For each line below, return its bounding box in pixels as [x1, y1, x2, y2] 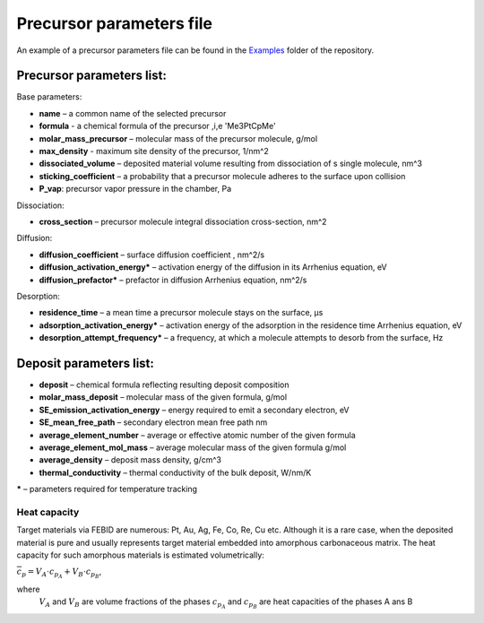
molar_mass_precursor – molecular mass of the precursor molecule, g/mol [39, 133, 318, 143]
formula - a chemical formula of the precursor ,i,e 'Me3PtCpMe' [39, 121, 277, 132]
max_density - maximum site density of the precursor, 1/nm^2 [39, 146, 269, 157]
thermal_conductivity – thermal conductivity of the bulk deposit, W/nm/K [39, 467, 312, 478]
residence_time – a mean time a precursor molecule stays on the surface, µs [39, 307, 324, 318]
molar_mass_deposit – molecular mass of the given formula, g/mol [39, 392, 287, 402]
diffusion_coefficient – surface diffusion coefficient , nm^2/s [39, 249, 264, 260]
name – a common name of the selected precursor [39, 108, 227, 118]
